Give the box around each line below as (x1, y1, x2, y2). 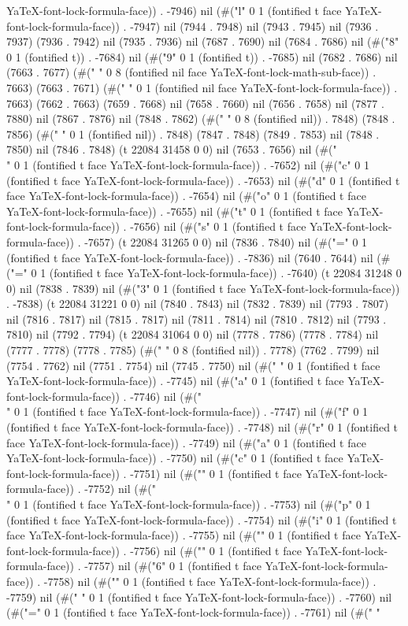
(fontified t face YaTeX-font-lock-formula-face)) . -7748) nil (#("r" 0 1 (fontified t (6, 419, 399, 435)
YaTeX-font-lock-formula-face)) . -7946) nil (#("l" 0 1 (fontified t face (6, 2, 342, 18)
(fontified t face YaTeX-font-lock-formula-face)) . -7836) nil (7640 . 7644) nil (6, 249, 373, 265)
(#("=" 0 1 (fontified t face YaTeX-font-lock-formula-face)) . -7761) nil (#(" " (6, 604, 380, 620)
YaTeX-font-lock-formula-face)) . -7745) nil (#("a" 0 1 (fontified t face (6, 372, 344, 389)
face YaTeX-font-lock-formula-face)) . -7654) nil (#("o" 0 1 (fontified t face (6, 187, 366, 204)
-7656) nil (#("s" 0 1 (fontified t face (130, 218, 306, 235)
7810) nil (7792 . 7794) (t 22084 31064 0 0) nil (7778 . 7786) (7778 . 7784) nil (6, 326, 379, 343)
